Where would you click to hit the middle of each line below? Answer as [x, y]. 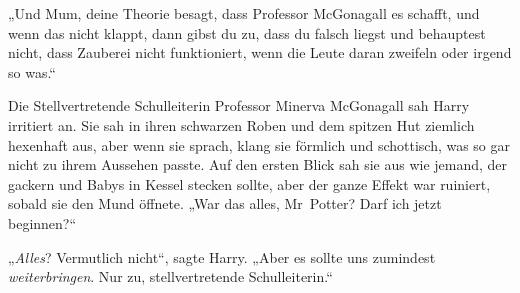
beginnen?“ [42, 222]
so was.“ [32, 71]
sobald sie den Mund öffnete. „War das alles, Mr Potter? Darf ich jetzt [225, 203]
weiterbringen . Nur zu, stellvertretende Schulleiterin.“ [170, 276]
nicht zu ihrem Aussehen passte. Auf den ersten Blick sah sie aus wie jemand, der [258, 164]
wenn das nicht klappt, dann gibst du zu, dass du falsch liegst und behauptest [247, 32]
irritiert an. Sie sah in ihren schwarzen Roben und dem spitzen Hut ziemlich [241, 124]
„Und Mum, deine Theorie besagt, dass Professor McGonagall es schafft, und [244, 13]
